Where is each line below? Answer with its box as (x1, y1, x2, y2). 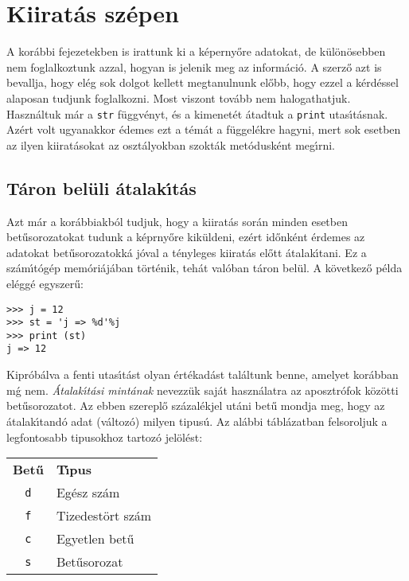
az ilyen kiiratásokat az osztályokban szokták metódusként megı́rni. (6, 136, 335, 153)
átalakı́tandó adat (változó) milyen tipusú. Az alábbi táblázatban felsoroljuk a (6, 412, 388, 429)
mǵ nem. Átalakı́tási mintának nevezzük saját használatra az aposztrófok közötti (6, 381, 399, 398)
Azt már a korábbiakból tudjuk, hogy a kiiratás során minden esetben (6, 213, 348, 229)
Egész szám (56, 483, 120, 502)
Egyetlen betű (56, 529, 134, 548)
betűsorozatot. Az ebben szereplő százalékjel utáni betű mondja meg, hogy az (6, 397, 385, 414)
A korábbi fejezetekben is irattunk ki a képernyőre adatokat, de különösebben (6, 43, 386, 60)
